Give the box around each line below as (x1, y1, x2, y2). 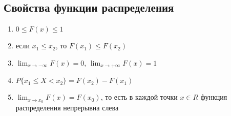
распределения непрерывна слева (15, 102, 119, 113)
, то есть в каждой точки (100, 92, 178, 102)
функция (200, 92, 227, 102)
